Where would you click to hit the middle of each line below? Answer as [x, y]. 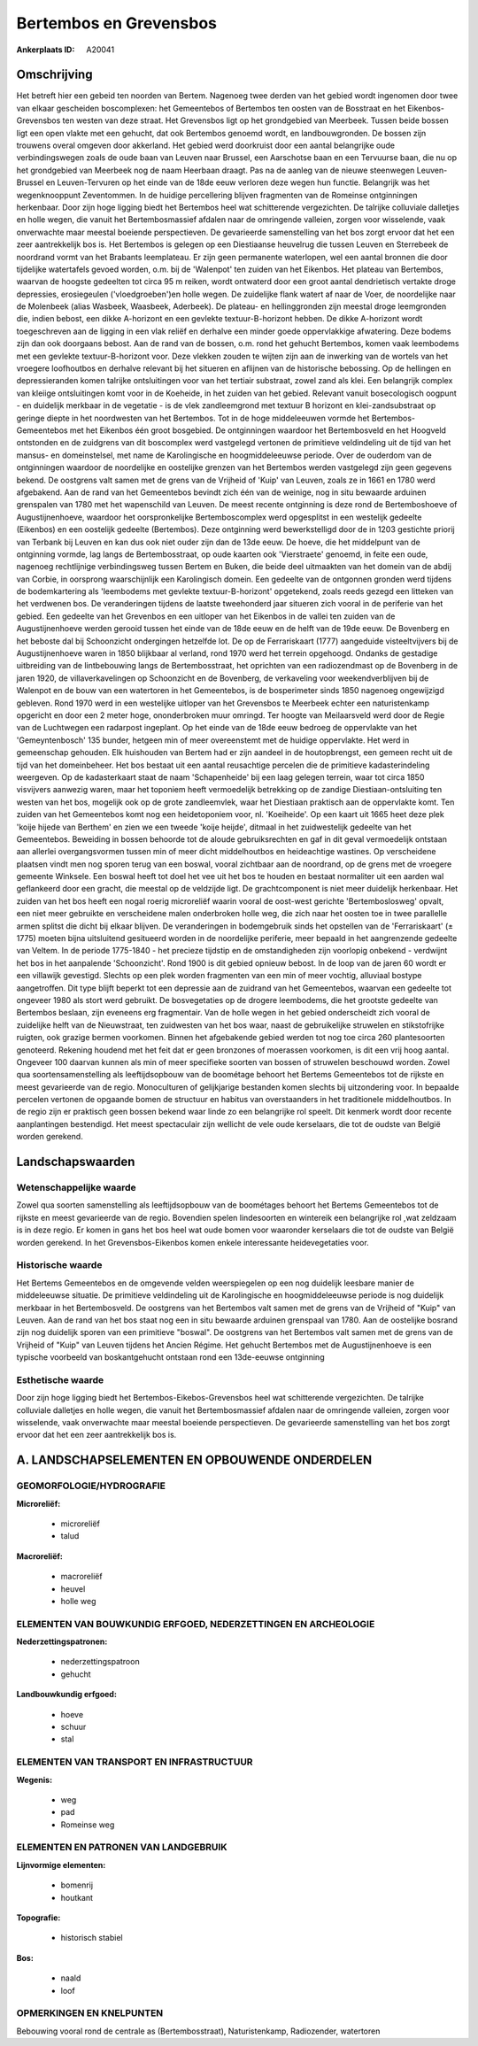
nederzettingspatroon [100, 1662]
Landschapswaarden [76, 1162]
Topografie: [39, 1918]
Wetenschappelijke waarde [76, 1188]
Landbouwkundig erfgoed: [66, 1695]
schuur [73, 1726]
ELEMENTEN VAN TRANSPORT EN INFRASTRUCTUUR [135, 1762]
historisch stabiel [92, 1938]
